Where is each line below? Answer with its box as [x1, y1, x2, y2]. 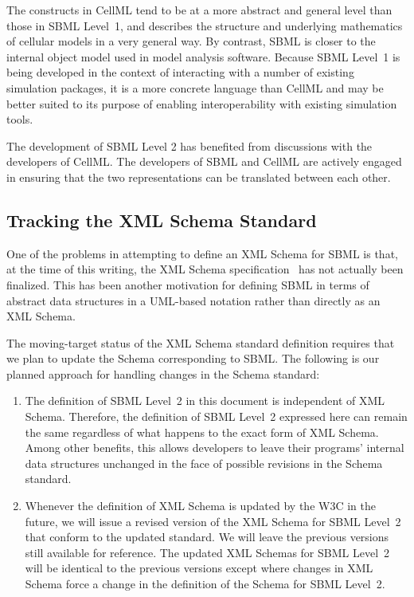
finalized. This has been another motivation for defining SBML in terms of [6, 276, 369, 293]
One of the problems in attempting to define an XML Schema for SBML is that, [6, 245, 398, 261]
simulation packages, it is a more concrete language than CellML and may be [6, 79, 384, 96]
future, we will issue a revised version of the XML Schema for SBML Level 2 [25, 513, 401, 529]
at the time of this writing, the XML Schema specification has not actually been [6, 261, 404, 277]
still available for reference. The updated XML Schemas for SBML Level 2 [25, 544, 390, 560]
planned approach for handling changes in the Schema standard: [6, 365, 320, 382]
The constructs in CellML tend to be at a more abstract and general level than [6, 2, 393, 18]
